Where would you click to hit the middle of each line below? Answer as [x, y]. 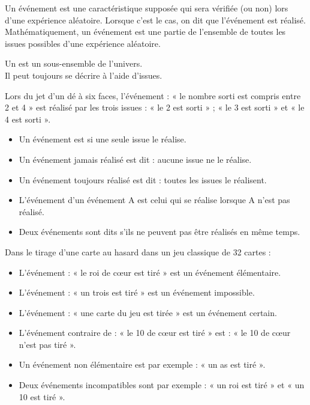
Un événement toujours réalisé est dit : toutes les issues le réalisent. [143, 179]
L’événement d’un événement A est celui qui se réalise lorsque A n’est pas [154, 200]
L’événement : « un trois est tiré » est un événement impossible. [137, 292]
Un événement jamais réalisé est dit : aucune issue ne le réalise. [135, 159]
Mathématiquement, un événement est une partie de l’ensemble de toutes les [145, 32]
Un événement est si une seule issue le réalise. [103, 139]
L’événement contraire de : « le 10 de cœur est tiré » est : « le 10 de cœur [155, 333]
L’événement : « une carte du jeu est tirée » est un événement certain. [148, 312]
